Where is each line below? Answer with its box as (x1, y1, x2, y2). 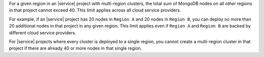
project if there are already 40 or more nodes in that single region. (9, 45, 142, 51)
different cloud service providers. (9, 29, 76, 36)
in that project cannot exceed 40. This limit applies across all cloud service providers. (9, 7, 181, 13)
